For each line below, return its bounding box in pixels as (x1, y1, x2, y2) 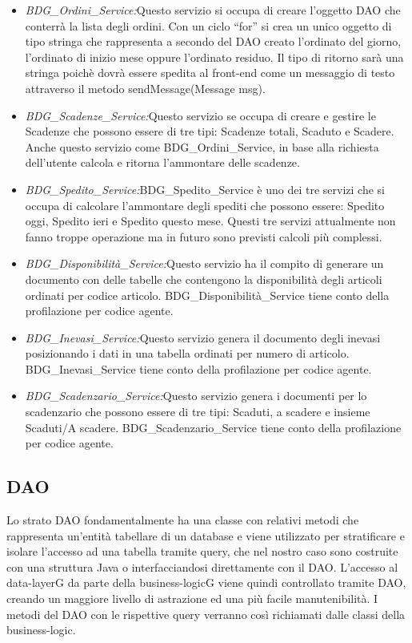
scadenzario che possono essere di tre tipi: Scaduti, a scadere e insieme (25, 403, 370, 420)
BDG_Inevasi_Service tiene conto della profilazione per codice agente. (25, 360, 372, 377)
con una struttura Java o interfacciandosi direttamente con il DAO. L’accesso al (6, 558, 398, 575)
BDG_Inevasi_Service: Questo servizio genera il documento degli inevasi (25, 329, 381, 346)
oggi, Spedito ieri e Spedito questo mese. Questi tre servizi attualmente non (25, 212, 396, 229)
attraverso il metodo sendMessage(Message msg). (25, 79, 266, 96)
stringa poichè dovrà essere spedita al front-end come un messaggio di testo (25, 64, 395, 81)
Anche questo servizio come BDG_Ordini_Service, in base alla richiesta (25, 138, 379, 155)
